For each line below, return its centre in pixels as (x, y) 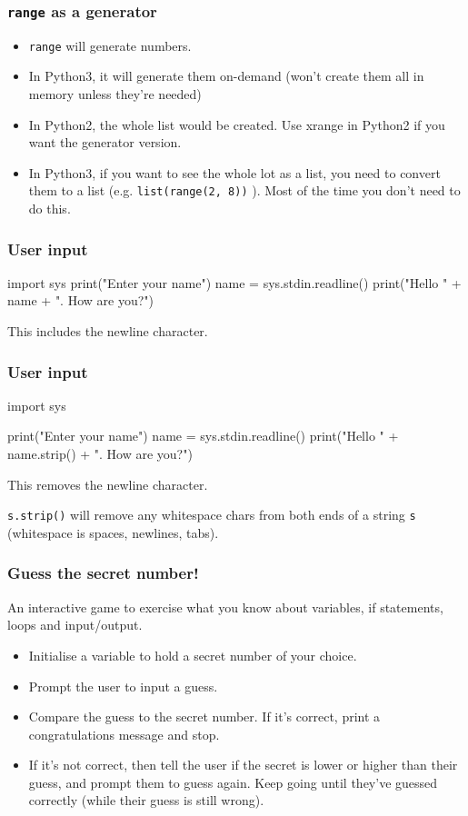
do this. (50, 209)
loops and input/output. (75, 625)
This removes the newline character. (108, 484)
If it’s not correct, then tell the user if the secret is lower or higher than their (243, 765)
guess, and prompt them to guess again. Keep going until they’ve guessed (233, 782)
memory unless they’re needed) (115, 94)
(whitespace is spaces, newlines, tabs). (113, 532)
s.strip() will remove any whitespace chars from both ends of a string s (212, 515)
